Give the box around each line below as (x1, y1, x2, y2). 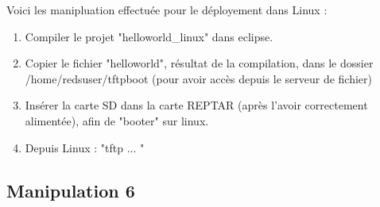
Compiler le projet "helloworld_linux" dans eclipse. (25, 28, 273, 44)
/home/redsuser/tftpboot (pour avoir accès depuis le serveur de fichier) (25, 70, 373, 86)
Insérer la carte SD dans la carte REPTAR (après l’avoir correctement (25, 97, 368, 113)
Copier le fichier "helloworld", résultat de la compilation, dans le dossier (25, 55, 374, 71)
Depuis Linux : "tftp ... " (25, 139, 145, 155)
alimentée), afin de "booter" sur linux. (25, 112, 209, 128)
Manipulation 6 (6, 178, 135, 202)
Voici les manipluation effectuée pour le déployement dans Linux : (6, 2, 328, 17)
